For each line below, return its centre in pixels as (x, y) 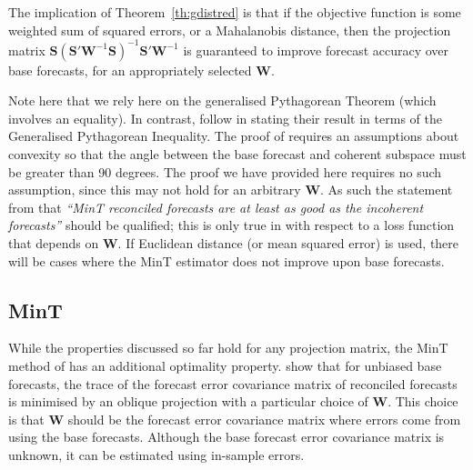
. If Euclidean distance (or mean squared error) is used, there (288, 243)
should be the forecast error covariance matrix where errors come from (264, 419)
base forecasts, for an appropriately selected (130, 70)
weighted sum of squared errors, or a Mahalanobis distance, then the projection (230, 30)
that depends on (54, 243)
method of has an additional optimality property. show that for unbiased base (225, 366)
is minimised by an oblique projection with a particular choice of (188, 401)
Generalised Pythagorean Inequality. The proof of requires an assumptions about (234, 136)
